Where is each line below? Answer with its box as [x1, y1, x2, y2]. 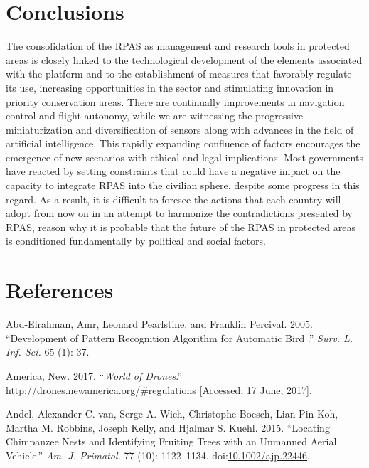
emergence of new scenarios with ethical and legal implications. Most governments [6, 149, 363, 164]
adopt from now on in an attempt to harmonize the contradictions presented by [6, 206, 353, 220]
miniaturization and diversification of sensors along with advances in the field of [6, 122, 354, 137]
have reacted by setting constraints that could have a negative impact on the [6, 164, 341, 179]
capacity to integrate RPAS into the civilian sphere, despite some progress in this [6, 178, 360, 193]
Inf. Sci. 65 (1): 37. [6, 344, 90, 359]
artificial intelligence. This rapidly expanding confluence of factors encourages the [6, 136, 360, 151]
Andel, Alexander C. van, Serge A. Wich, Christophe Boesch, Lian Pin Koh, [6, 406, 338, 421]
